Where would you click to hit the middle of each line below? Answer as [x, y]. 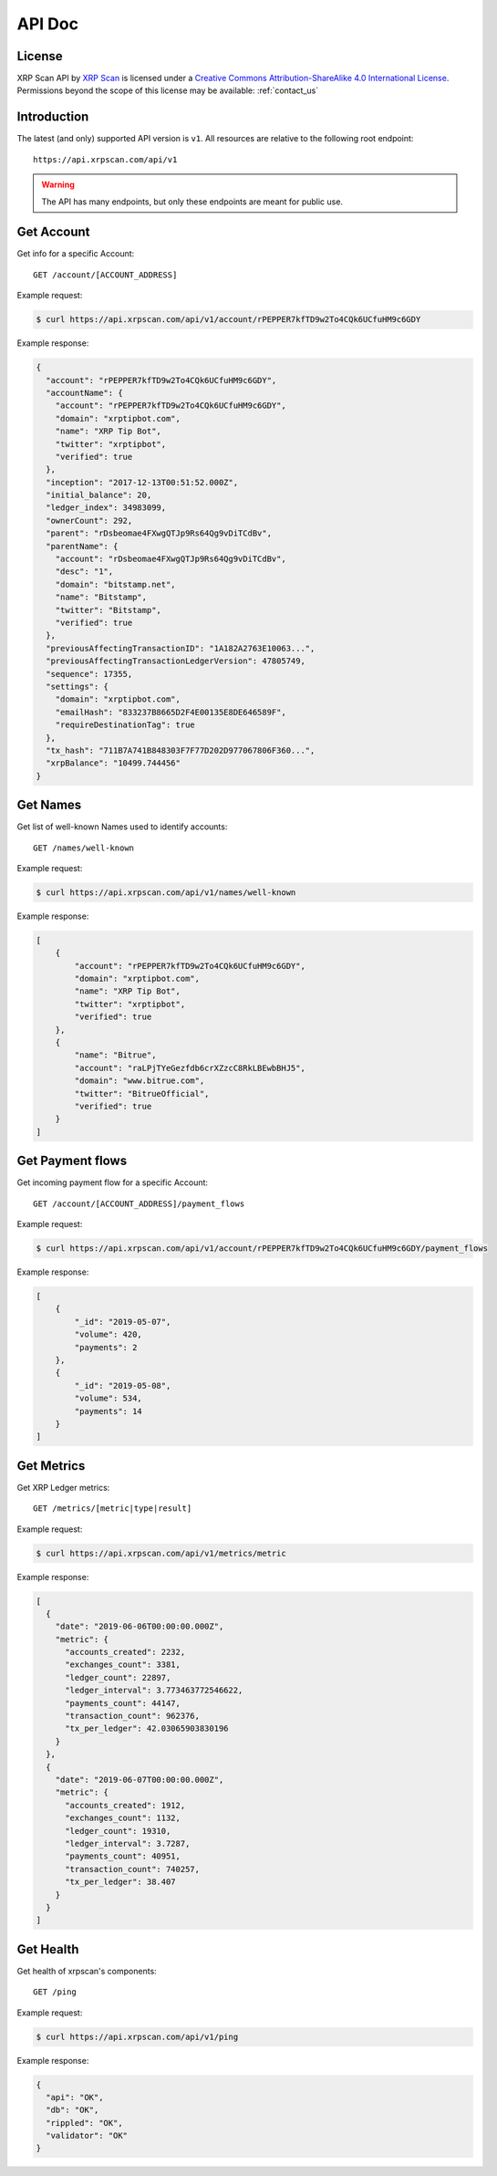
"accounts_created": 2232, [125, 1652]
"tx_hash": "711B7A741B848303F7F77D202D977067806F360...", [181, 750]
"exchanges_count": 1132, [123, 1818]
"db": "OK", [72, 2110]
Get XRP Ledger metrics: [63, 1487]
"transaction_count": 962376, [133, 1716]
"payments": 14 [109, 1411]
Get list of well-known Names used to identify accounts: [122, 827]
